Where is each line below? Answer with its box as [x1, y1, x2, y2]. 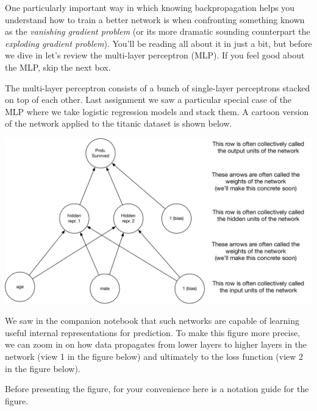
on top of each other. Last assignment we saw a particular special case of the [5, 93, 292, 106]
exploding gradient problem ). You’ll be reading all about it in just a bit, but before [5, 37, 312, 49]
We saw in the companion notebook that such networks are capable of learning [5, 314, 299, 327]
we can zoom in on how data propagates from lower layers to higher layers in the [5, 338, 307, 351]
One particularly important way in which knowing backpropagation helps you [5, 1, 295, 13]
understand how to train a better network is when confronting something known [5, 13, 305, 26]
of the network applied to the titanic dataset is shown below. [5, 117, 232, 130]
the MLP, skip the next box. [5, 60, 111, 73]
